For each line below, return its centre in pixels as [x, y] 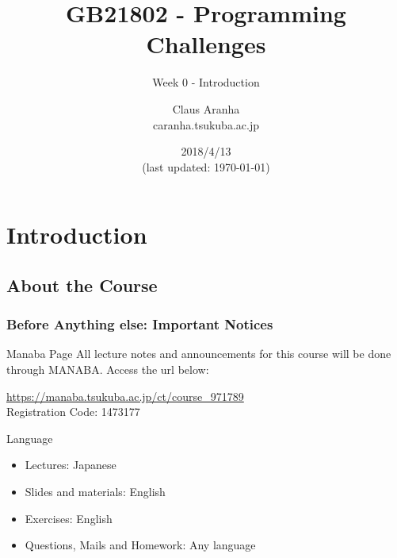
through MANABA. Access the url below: [108, 369]
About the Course [82, 285]
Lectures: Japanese [71, 465]
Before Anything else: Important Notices [140, 324]
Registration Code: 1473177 [73, 412]
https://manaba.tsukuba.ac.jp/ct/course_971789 [125, 396]
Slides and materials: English [95, 492]
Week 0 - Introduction [206, 82]
